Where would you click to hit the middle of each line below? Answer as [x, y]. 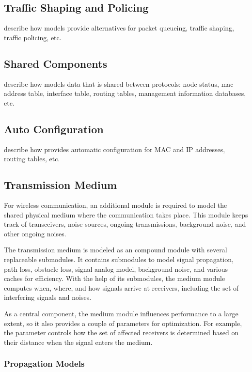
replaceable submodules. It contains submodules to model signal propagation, [119, 259]
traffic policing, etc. [33, 37]
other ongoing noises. [35, 233]
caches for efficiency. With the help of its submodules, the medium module [115, 278]
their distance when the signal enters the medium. [78, 342]
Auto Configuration [54, 129]
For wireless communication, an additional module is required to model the [116, 205]
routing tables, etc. [32, 159]
